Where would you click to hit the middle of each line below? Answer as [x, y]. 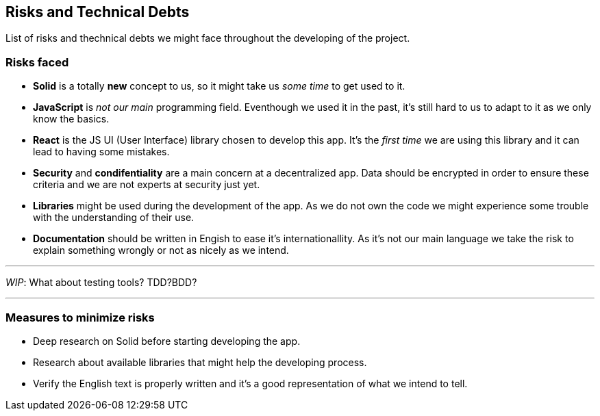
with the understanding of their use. [114, 218]
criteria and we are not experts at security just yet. [147, 185]
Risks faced [37, 62]
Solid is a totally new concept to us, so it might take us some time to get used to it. [219, 86]
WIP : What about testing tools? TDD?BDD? [101, 283]
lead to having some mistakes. [101, 152]
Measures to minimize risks [80, 317]
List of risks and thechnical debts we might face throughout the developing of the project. [208, 38]
